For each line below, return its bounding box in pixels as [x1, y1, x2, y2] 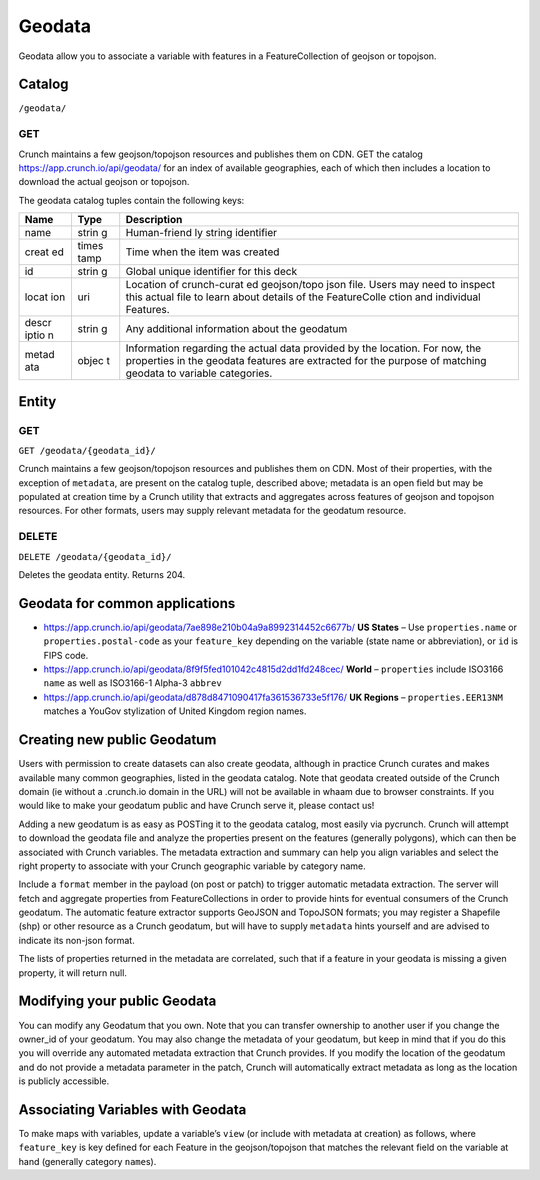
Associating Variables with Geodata [18, 1101, 247, 1118]
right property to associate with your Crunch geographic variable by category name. [18, 860, 367, 872]
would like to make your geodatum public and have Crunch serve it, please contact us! [18, 800, 375, 812]
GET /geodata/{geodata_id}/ [18, 445, 157, 456]
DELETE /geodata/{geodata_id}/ [18, 551, 172, 562]
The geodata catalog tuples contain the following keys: [18, 194, 245, 206]
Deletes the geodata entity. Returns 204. [18, 569, 186, 581]
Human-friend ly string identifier [125, 226, 278, 240]
